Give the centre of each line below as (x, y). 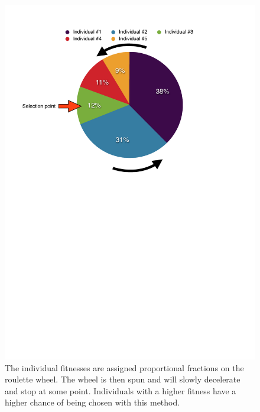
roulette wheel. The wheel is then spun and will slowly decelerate (123, 379)
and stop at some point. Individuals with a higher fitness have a (121, 390)
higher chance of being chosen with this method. (92, 402)
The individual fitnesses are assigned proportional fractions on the (124, 367)
